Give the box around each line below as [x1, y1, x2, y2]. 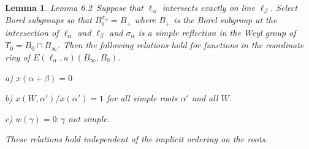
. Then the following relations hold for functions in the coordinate [57, 38, 304, 51]
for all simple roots [106, 92, 178, 104]
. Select [270, 1, 297, 13]
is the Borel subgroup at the [174, 13, 277, 26]
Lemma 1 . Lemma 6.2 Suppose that [5, 1, 143, 13]
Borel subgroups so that [5, 13, 92, 26]
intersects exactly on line [162, 1, 255, 13]
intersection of [5, 26, 59, 38]
